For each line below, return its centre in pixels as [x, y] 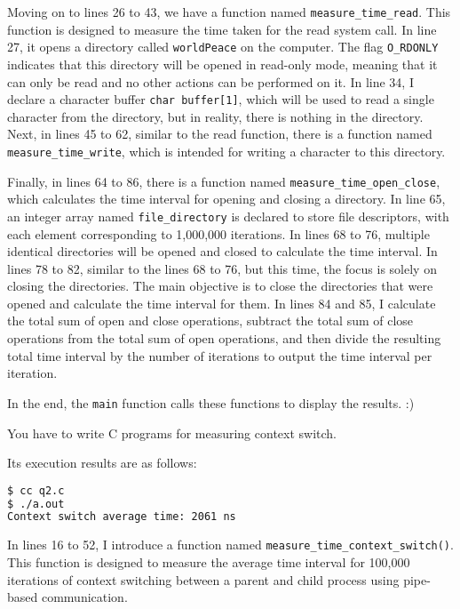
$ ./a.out [36, 504]
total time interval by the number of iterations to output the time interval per [220, 355]
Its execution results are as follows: [102, 463]
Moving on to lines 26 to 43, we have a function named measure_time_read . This [229, 12]
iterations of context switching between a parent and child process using [203, 579]
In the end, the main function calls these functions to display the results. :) [211, 402]
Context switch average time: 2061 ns [122, 517]
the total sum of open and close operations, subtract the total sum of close [210, 321]
